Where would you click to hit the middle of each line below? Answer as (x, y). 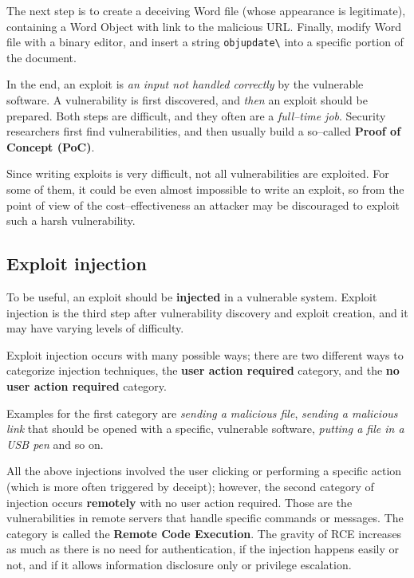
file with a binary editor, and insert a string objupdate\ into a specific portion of (205, 42)
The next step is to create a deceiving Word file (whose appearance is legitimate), (206, 10)
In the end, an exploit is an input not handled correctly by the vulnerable (185, 84)
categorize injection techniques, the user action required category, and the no (203, 370)
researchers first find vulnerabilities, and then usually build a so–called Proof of (204, 131)
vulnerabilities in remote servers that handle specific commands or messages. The (205, 518)
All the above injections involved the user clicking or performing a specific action (204, 471)
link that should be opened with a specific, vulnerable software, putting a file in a (205, 429)
